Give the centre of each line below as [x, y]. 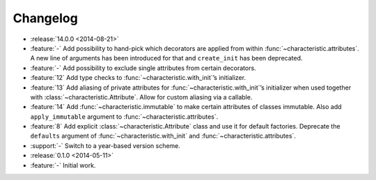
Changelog [45, 18]
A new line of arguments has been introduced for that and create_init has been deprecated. [166, 58]
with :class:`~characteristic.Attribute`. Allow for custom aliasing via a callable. [141, 97]
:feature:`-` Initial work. [63, 165]
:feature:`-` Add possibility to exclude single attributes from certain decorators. [143, 68]
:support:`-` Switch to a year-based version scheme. [105, 145]
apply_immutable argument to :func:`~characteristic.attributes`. [124, 116]
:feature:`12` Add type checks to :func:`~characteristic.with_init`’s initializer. [138, 78]
